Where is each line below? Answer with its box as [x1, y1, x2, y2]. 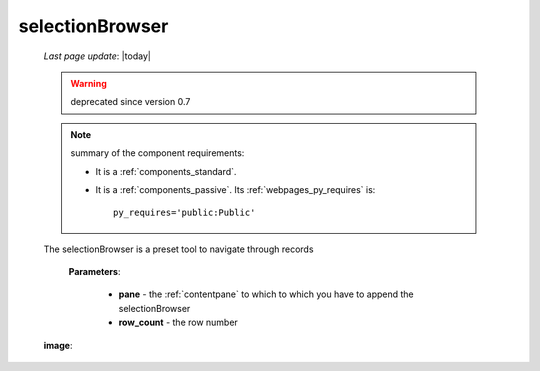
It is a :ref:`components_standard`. [95, 165, 237, 177]
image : [43, 339, 73, 351]
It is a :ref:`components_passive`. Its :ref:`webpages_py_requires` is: [95, 183, 376, 195]
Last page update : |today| [43, 50, 152, 62]
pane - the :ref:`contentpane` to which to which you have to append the [118, 288, 414, 300]
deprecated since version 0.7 [70, 96, 191, 108]
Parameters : [68, 266, 121, 278]
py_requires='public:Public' [113, 207, 256, 219]
